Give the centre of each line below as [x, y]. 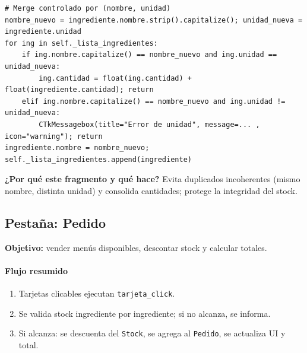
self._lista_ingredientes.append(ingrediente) [98, 159]
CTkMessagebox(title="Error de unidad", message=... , [149, 124]
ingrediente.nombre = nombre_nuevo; [77, 148]
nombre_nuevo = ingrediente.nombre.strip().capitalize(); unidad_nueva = [154, 20]
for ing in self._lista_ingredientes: [81, 43]
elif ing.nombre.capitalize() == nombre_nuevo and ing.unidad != [153, 101]
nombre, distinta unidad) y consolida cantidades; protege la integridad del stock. [151, 190]
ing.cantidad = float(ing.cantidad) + [115, 78]
